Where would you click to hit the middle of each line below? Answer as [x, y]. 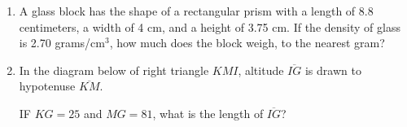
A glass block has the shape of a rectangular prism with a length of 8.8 [196, 11]
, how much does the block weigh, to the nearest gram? [247, 43]
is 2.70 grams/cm [62, 43]
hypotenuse [47, 86]
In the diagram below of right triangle [114, 70]
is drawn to [333, 70]
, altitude [261, 70]
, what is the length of [208, 113]
